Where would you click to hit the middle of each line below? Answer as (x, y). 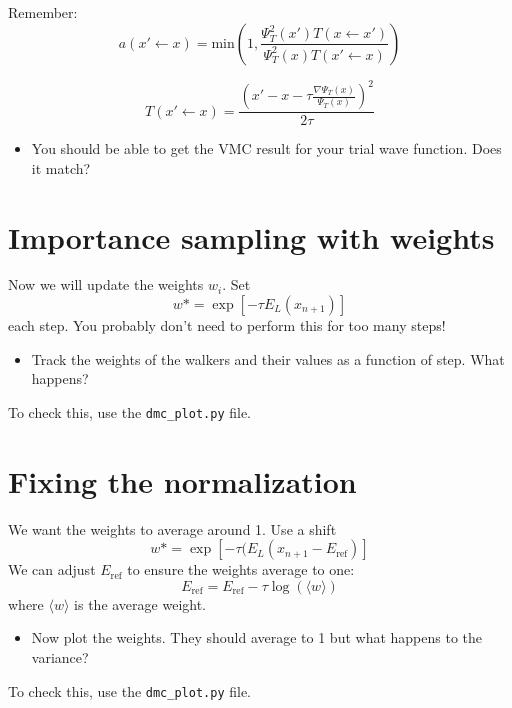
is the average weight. (140, 603)
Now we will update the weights (106, 284)
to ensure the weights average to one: (241, 569)
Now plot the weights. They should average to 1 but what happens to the (256, 637)
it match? (61, 167)
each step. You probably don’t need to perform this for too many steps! (227, 325)
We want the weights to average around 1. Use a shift (172, 528)
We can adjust (52, 569)
